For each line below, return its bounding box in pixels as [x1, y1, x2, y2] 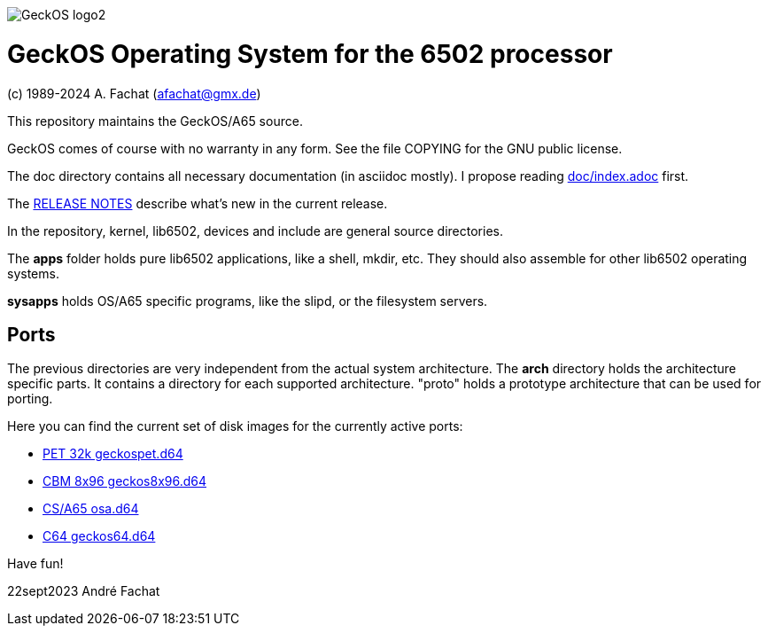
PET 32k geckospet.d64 [43, 446, 183, 462]
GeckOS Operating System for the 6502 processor [7, 38, 613, 69]
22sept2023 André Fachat [7, 583, 160, 599]
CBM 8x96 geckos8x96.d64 [43, 473, 207, 489]
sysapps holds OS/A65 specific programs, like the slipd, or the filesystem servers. [7, 293, 488, 309]
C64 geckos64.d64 [43, 528, 156, 544]
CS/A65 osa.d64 [43, 501, 139, 517]
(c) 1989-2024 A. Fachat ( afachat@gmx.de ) [7, 85, 261, 101]
